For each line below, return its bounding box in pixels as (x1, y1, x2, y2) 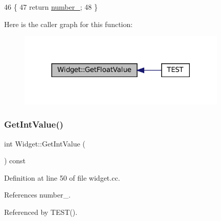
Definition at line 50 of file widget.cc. (4, 172, 120, 183)
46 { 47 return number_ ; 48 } (4, 2, 98, 12)
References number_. (4, 189, 71, 200)
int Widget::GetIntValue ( (4, 138, 85, 149)
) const (4, 155, 26, 166)
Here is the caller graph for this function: (4, 18, 133, 29)
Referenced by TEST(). (4, 207, 78, 217)
